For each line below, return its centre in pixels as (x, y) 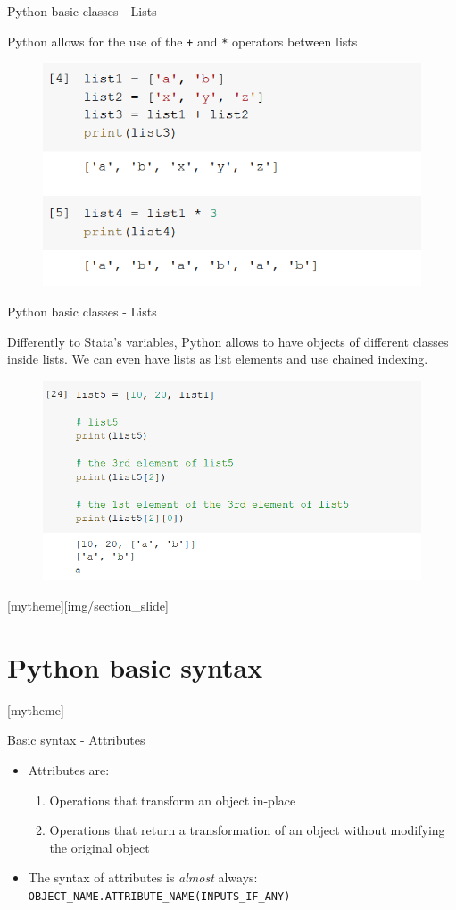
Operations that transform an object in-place (173, 800)
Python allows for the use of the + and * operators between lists (182, 41)
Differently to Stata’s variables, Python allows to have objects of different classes (228, 341)
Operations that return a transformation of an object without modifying (247, 830)
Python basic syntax (135, 666)
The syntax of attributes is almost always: (143, 877)
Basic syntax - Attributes (76, 740)
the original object (99, 847)
